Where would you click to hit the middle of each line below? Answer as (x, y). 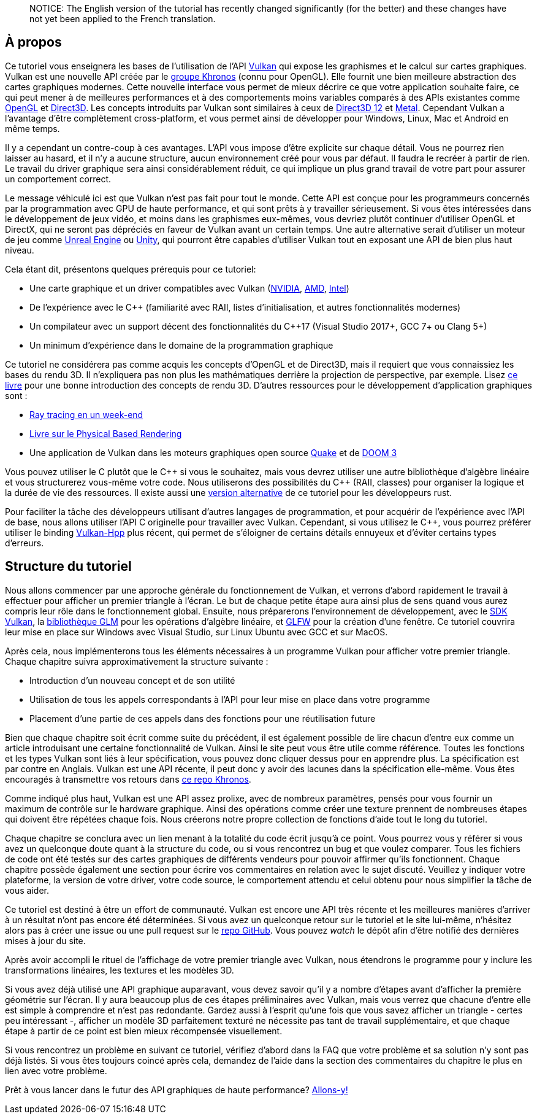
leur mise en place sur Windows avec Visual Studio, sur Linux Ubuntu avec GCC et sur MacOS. (196, 632)
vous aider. (27, 890)
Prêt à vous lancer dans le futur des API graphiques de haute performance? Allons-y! (177, 1090)
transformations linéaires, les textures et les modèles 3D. (120, 970)
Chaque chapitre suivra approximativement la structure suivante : (137, 661)
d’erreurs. (25, 543)
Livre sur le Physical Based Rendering (106, 433)
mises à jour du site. (45, 940)
